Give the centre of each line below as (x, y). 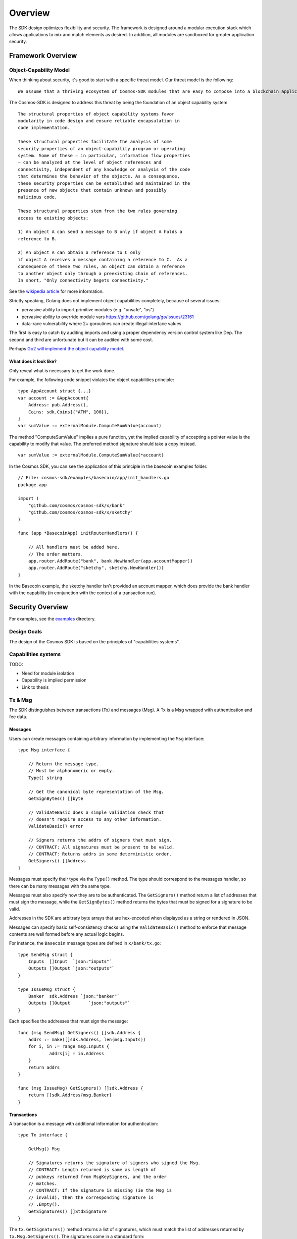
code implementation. (44, 128)
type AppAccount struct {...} (55, 391)
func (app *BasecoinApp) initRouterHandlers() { (78, 533)
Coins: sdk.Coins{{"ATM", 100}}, (69, 412)
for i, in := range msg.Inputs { (69, 1046)
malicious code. (38, 197)
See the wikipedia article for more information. (56, 291)
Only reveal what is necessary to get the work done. (62, 370)
